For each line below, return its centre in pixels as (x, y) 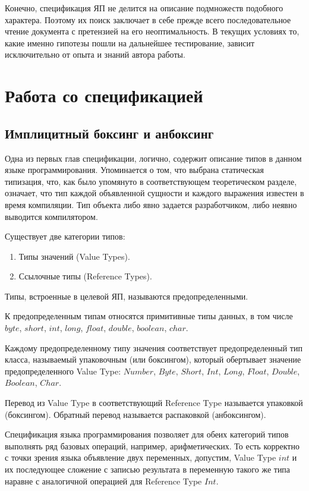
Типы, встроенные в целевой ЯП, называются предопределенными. (127, 296)
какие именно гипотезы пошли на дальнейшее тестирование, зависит (130, 43)
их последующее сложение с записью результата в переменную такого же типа (148, 469)
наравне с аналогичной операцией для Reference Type (103, 481)
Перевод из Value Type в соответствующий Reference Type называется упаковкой (154, 403)
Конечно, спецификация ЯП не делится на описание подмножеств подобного (144, 8)
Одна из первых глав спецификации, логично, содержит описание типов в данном (153, 158)
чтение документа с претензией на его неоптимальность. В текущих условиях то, (152, 31)
